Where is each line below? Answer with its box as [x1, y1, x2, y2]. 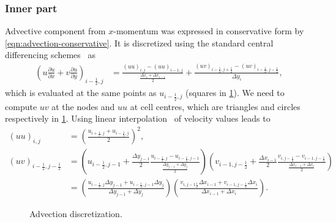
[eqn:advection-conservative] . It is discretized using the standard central [5, 36, 274, 49]
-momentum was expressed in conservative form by [113, 24, 304, 37]
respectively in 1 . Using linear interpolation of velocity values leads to [5, 112, 271, 125]
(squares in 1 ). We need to [185, 86, 285, 99]
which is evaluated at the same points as [5, 86, 157, 99]
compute [5, 100, 37, 113]
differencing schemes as [5, 48, 96, 61]
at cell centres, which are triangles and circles [130, 100, 301, 113]
